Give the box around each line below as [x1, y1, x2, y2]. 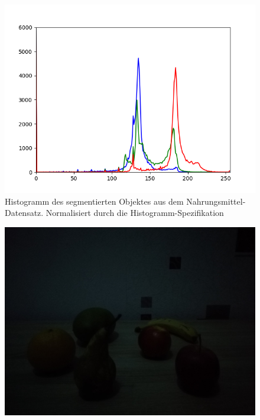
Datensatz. [5, 206, 44, 219]
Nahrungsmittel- [186, 195, 246, 207]
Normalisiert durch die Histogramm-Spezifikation [45, 206, 224, 219]
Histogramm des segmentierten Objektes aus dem [5, 195, 184, 207]
